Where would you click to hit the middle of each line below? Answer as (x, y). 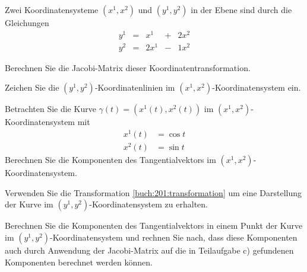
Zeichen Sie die (32, 87)
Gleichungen (27, 23)
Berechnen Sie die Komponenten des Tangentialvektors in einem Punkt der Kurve (154, 225)
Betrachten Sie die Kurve (50, 109)
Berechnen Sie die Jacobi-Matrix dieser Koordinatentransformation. (128, 67)
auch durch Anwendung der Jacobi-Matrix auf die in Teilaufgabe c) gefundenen (149, 250)
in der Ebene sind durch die (241, 9)
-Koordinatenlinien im (135, 87)
